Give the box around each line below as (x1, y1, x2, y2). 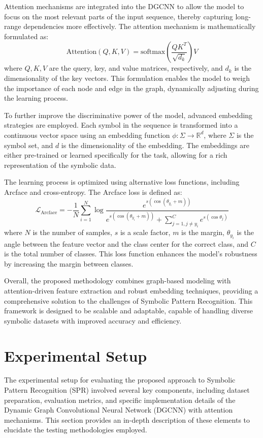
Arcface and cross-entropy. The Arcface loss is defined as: (4, 186, 182, 197)
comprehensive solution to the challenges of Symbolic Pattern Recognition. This (4, 295, 253, 306)
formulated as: (4, 31, 49, 41)
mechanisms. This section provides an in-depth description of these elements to (4, 414, 250, 425)
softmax (140, 48, 166, 56)
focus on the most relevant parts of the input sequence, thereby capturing (4, 11, 233, 21)
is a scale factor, (120, 227, 171, 238)
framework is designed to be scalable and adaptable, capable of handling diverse (4, 305, 253, 316)
